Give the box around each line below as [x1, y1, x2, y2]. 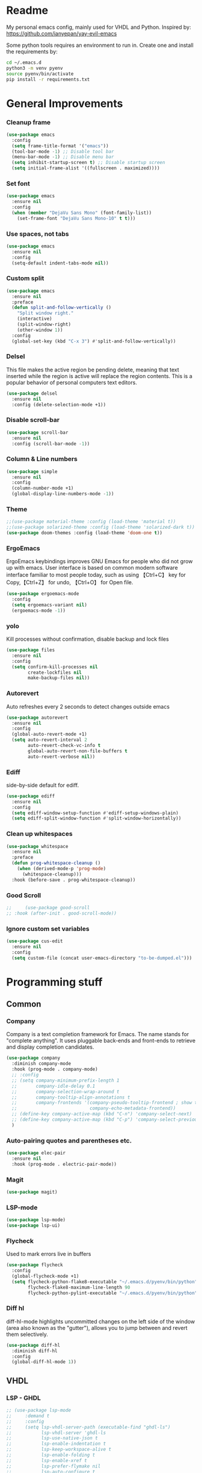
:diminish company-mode [11, 1061, 71, 1067]
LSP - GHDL [6, 1394, 41, 1402]
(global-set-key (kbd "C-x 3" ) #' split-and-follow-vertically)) [11, 338, 176, 344]
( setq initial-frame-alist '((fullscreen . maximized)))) [11, 165, 161, 171]
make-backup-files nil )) [28, 675, 90, 681]
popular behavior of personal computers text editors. [6, 379, 137, 386]
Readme [6, 4, 49, 17]
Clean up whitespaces [6, 830, 73, 838]
